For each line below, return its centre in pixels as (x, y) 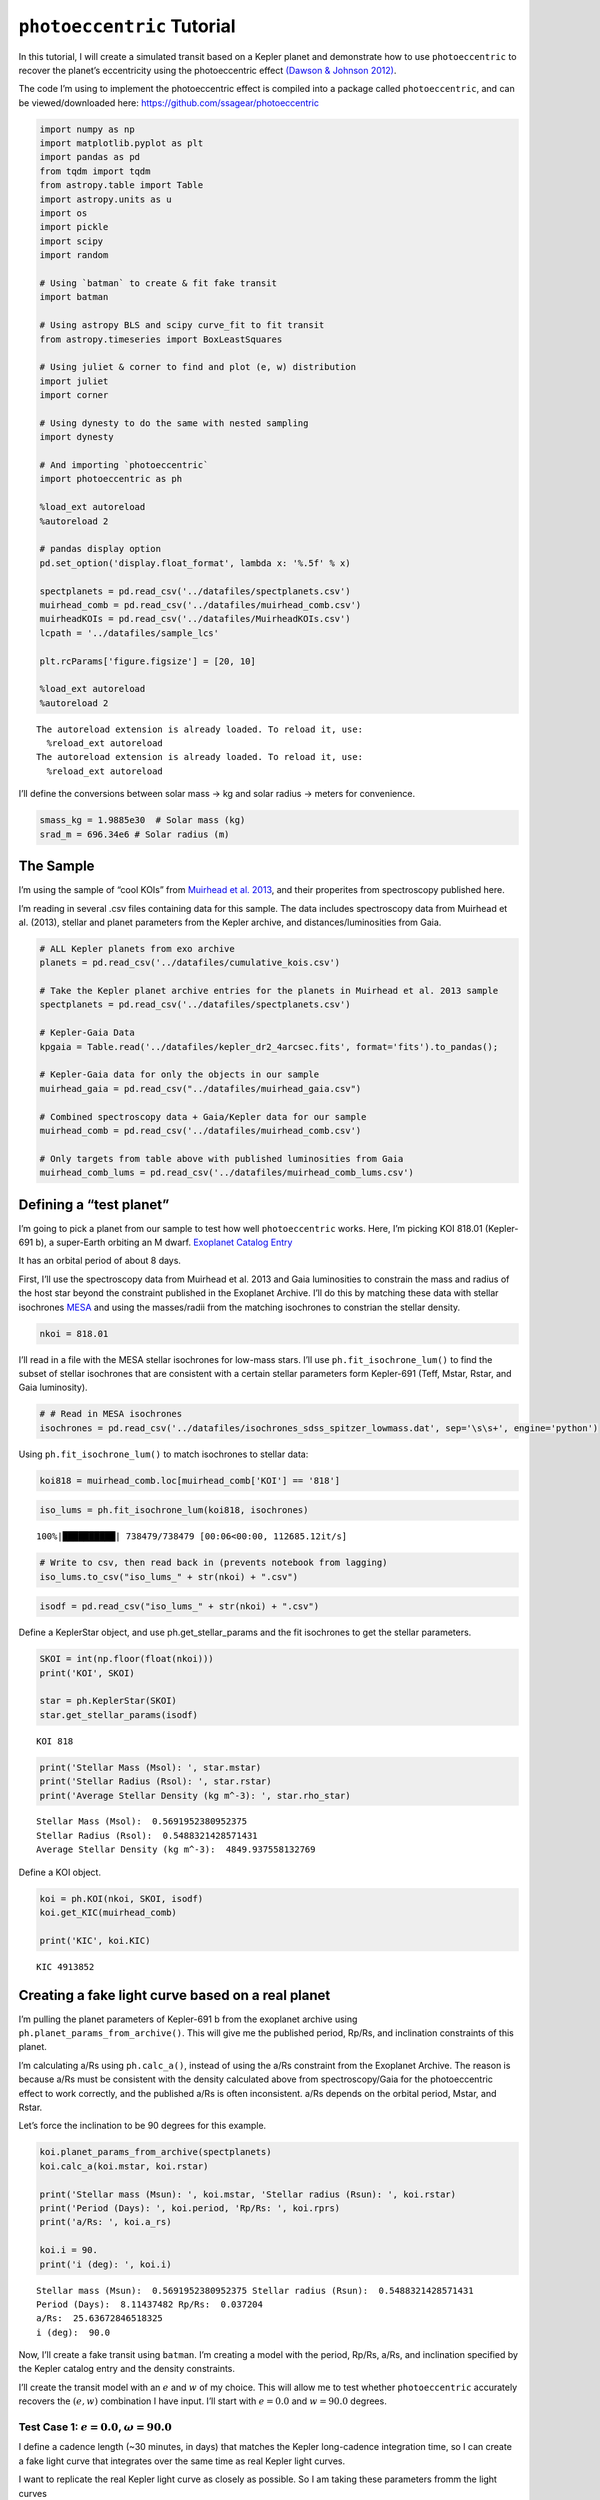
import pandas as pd (89, 157)
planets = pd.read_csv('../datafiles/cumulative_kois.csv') (190, 963)
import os (63, 213)
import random (74, 255)
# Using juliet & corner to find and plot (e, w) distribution (198, 367)
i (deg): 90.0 (73, 2332)
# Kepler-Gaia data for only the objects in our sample (179, 1074)
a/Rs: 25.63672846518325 (100, 2318)
